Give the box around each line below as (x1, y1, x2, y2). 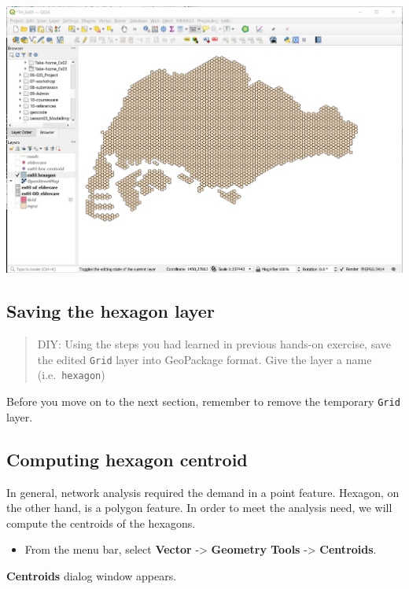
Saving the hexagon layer (6, 299, 215, 323)
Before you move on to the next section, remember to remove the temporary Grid (6, 393, 400, 410)
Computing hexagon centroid (6, 447, 248, 471)
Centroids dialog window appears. (6, 567, 177, 583)
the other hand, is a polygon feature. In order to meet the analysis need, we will (6, 499, 392, 516)
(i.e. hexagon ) (37, 366, 105, 383)
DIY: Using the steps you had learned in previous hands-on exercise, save (37, 336, 392, 352)
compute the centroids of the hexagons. (6, 514, 196, 531)
